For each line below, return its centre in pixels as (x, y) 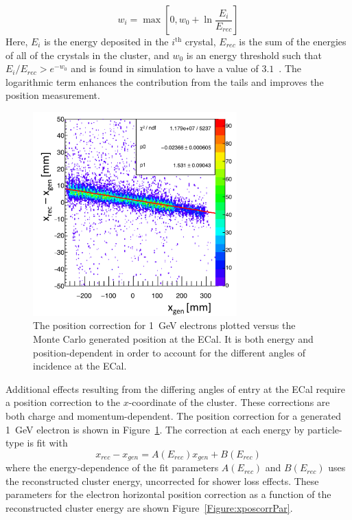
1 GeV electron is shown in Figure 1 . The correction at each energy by (155, 429)
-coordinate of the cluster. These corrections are (229, 402)
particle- (325, 429)
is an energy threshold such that (254, 55)
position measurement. (53, 95)
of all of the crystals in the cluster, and (87, 55)
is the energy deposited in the (106, 41)
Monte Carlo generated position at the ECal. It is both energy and (173, 338)
